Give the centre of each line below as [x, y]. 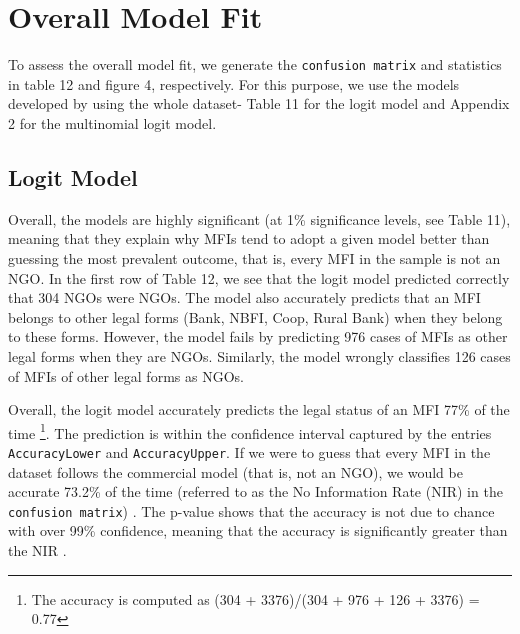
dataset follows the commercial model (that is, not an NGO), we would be [235, 471]
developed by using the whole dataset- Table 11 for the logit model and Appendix [259, 103]
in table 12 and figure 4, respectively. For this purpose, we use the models [234, 83]
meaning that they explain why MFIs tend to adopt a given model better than [249, 238]
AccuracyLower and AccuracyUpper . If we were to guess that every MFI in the [249, 451]
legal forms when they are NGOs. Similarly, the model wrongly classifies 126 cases [259, 355]
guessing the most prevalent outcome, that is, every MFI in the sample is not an [254, 257]
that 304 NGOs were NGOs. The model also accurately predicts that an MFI [244, 297]
